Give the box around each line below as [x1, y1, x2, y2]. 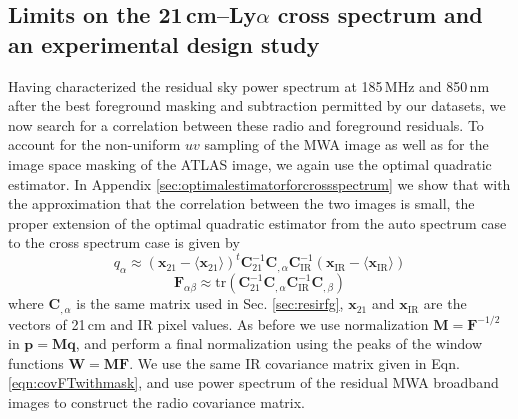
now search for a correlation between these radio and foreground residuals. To [8, 114, 484, 135]
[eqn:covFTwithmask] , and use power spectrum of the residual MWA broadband [8, 372, 499, 393]
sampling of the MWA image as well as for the [204, 134, 489, 155]
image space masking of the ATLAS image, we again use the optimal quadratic [8, 153, 492, 174]
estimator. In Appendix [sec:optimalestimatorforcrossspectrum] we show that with [8, 173, 511, 194]
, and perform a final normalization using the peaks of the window [75, 333, 483, 354]
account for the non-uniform [8, 134, 181, 155]
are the [423, 293, 467, 314]
